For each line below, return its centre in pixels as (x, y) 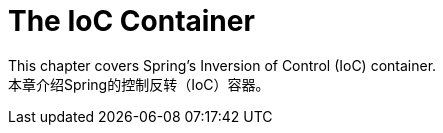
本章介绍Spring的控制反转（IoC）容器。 (139, 84)
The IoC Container (131, 21)
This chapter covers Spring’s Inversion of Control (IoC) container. (222, 65)
